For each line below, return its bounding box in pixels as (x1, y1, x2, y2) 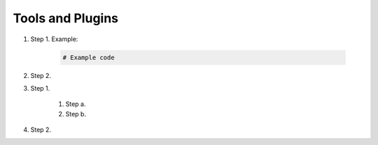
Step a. (65, 100, 86, 108)
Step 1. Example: (30, 35, 78, 43)
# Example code (62, 53, 115, 61)
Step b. (65, 109, 87, 118)
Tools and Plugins (13, 10, 119, 26)
